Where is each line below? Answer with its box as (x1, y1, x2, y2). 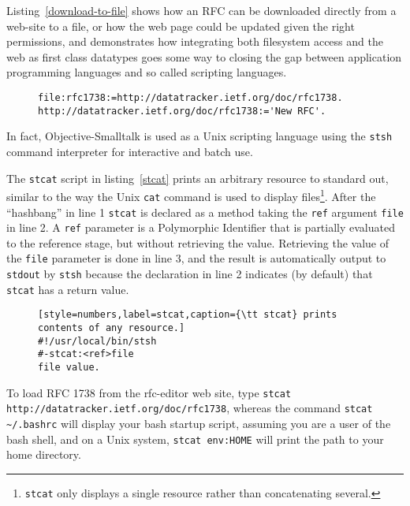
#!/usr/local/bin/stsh (38, 335, 157, 347)
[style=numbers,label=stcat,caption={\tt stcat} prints (38, 309, 337, 321)
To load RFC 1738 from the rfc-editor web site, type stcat (6, 384, 292, 400)
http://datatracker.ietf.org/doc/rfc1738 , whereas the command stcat (6, 400, 373, 416)
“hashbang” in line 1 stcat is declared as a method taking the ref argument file (6, 203, 404, 220)
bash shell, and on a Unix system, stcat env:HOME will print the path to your (6, 430, 384, 447)
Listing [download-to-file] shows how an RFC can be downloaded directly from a (6, 2, 397, 18)
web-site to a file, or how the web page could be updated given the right (6, 17, 355, 34)
